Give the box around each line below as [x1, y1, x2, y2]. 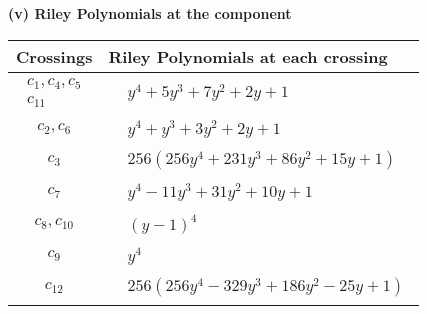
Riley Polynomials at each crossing [108, 44, 388, 68]
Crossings [16, 44, 93, 68]
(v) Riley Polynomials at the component [8, 3, 292, 23]
